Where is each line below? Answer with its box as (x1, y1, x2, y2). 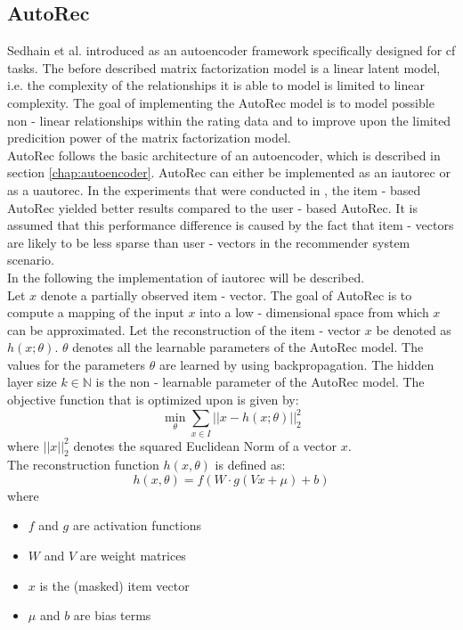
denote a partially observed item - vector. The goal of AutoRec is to (40, 285, 412, 304)
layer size (7, 372, 57, 391)
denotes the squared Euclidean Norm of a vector (73, 436, 337, 454)
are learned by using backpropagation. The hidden (158, 355, 435, 373)
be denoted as (376, 320, 451, 339)
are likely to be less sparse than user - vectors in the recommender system (7, 233, 410, 251)
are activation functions (72, 516, 201, 535)
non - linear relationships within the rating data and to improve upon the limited (7, 110, 451, 129)
